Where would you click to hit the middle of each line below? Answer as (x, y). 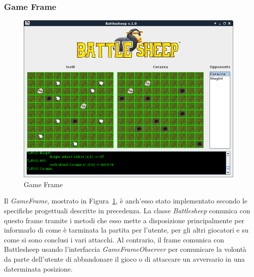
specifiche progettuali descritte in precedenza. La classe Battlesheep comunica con (127, 210)
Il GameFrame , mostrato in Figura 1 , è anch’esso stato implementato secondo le (126, 201)
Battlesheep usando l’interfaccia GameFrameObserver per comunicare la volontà (125, 249)
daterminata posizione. (38, 268)
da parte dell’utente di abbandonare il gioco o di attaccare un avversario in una (125, 258)
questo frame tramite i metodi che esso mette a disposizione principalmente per (124, 220)
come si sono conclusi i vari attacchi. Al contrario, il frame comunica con (114, 239)
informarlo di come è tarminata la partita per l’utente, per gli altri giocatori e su (126, 230)
